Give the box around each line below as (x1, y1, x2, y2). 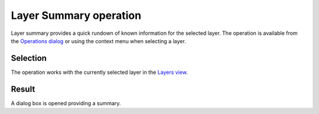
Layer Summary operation (11, 9, 142, 22)
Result (11, 84, 35, 94)
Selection (11, 53, 47, 63)
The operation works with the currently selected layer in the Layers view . (11, 69, 188, 76)
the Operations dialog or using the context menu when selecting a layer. (11, 37, 186, 44)
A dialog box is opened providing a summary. (11, 99, 121, 106)
